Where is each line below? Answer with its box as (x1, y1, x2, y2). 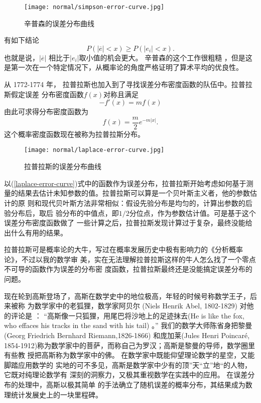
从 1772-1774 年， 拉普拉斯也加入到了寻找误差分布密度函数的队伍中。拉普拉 (4, 79, 252, 90)
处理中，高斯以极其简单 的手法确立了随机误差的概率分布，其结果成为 (18, 379, 245, 389)
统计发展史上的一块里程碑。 (11, 389, 102, 399)
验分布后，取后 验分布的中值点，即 (4, 207, 119, 218)
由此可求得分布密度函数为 (4, 106, 88, 117)
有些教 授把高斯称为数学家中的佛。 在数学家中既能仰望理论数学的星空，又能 (4, 350, 255, 360)
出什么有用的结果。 (4, 227, 67, 237)
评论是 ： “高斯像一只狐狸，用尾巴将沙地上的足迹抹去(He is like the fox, (11, 310, 244, 320)
